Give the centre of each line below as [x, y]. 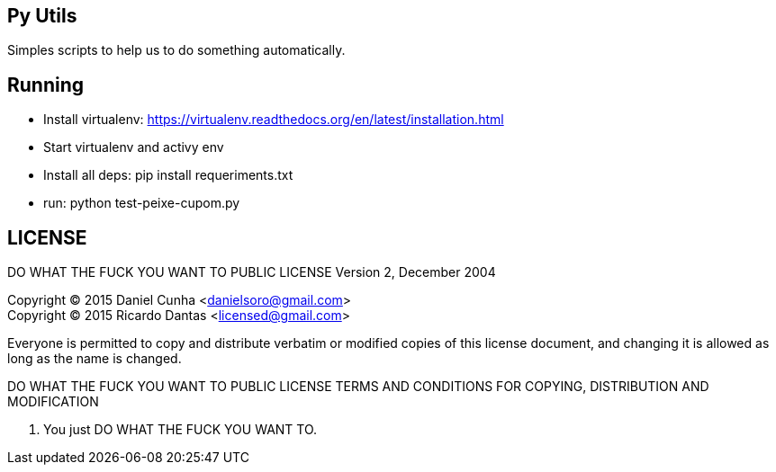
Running [46, 85]
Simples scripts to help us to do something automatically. [176, 50]
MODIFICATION [53, 402]
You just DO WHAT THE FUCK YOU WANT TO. [180, 430]
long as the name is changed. [95, 359]
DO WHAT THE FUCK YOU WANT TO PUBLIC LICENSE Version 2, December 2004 [252, 272]
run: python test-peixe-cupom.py [142, 203]
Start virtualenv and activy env [134, 147]
